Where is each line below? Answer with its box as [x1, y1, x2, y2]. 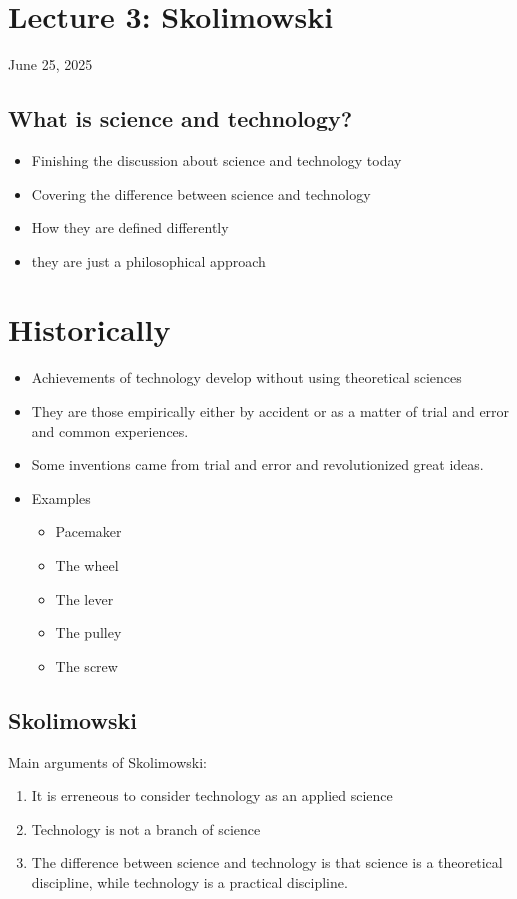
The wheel [55, 554, 119, 575]
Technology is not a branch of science [31, 818, 261, 839]
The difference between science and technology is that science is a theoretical [31, 852, 503, 873]
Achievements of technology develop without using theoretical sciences [31, 367, 462, 388]
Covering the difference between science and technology [31, 183, 371, 204]
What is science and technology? [8, 103, 353, 134]
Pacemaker [55, 521, 122, 542]
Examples [31, 487, 91, 508]
